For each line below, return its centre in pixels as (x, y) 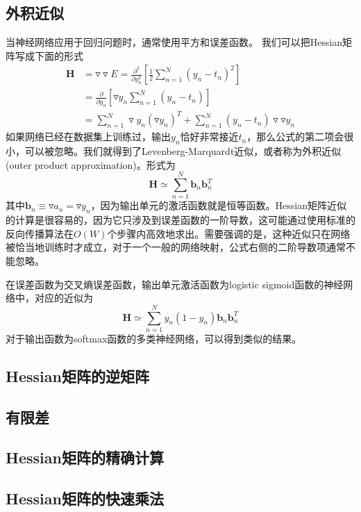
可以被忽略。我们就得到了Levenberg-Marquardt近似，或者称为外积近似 (183, 151)
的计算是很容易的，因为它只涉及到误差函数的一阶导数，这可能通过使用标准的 (180, 220)
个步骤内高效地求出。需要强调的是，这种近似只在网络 (229, 233)
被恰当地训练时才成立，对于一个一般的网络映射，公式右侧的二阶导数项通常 (176, 247)
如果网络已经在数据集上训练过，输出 (88, 137)
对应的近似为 (64, 298)
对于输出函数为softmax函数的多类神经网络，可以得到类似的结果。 (154, 338)
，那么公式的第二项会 (295, 137)
